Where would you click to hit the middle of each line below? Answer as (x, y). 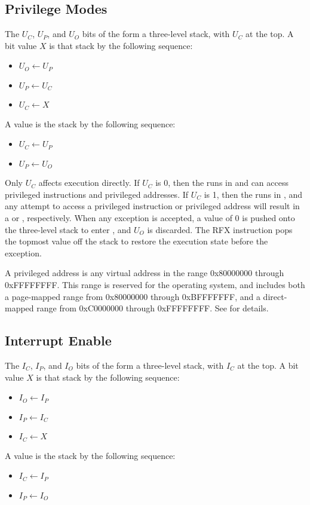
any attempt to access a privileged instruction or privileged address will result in (152, 206)
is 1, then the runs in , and (253, 194)
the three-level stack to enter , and (68, 229)
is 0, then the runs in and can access (222, 183)
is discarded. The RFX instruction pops (220, 229)
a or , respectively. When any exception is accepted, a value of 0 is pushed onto (150, 218)
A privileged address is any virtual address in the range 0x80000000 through (145, 273)
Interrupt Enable (58, 340)
